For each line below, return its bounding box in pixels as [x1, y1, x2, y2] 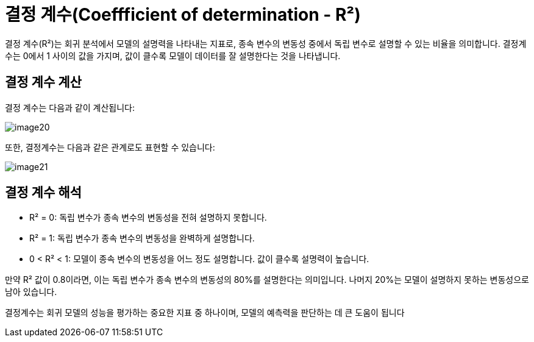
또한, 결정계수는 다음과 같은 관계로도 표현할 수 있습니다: [5, 141, 215, 152]
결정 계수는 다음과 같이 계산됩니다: [5, 102, 135, 113]
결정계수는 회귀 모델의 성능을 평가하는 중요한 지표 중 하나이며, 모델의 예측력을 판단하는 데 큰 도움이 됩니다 [5, 307, 405, 318]
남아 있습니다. [5, 287, 57, 297]
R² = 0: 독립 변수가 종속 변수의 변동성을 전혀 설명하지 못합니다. [29, 212, 267, 223]
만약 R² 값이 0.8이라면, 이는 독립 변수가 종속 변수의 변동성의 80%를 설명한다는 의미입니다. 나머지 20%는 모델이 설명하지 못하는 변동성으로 [5, 274, 529, 285]
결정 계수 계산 [5, 74, 82, 90]
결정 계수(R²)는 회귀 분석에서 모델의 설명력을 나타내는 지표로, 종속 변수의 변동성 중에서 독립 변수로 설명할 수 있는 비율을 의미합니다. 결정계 [5, 38, 527, 49]
